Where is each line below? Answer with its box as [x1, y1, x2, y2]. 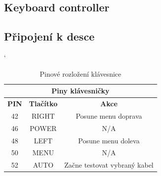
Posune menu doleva [78, 135, 140, 145]
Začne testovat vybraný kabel [64, 160, 154, 170]
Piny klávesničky [51, 86, 110, 96]
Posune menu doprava [76, 110, 142, 121]
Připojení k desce [4, 29, 95, 44]
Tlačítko [29, 98, 58, 109]
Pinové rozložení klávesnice [40, 68, 121, 79]
